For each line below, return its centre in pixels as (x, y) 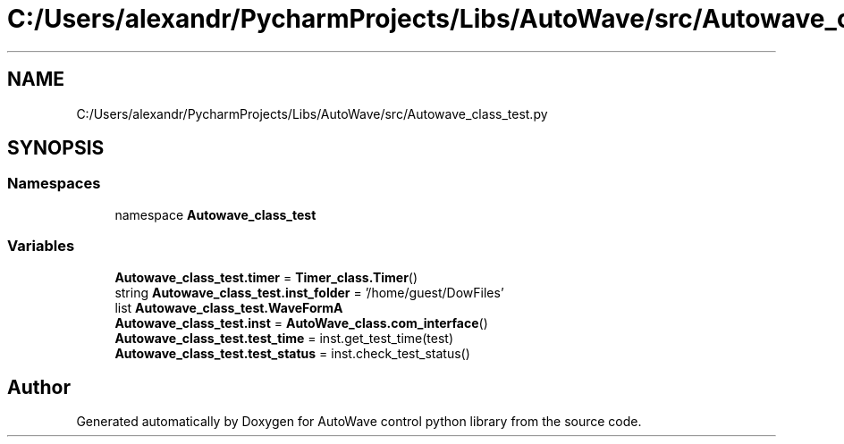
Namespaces (54, 184)
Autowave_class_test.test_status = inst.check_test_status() (292, 353)
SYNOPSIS (56, 148)
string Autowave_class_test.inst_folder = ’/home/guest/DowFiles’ (309, 292)
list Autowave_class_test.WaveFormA (229, 307)
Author (39, 387)
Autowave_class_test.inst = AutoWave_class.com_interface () (301, 323)
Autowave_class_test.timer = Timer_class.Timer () (266, 277)
